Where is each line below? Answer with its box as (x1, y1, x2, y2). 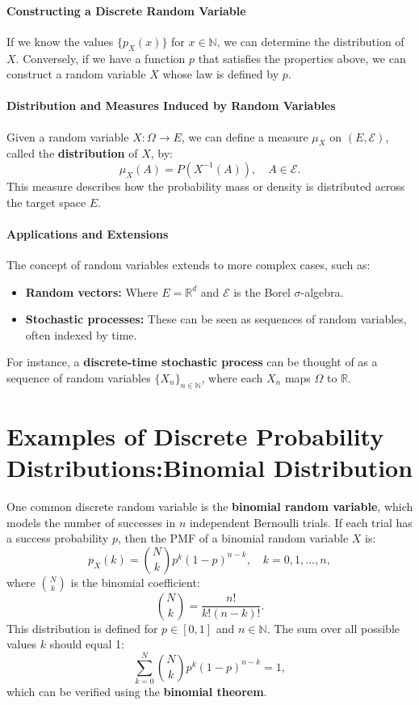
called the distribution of (6, 145, 138, 162)
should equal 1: (49, 635, 124, 652)
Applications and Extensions (6, 225, 169, 242)
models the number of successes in (6, 513, 176, 530)
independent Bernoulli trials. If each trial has (189, 513, 413, 530)
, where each (201, 369, 263, 386)
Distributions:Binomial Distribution (6, 451, 413, 484)
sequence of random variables (6, 369, 151, 386)
